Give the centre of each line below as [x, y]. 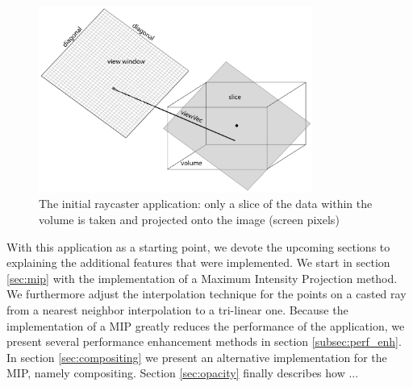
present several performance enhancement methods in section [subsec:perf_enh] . [204, 341]
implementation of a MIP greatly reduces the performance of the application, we [206, 325]
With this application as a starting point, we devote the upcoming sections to [198, 246]
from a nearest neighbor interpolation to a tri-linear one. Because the [177, 309]
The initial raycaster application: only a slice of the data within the [206, 204]
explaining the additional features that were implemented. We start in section [198, 262]
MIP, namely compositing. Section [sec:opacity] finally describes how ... [183, 373]
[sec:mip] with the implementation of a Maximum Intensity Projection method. [202, 278]
